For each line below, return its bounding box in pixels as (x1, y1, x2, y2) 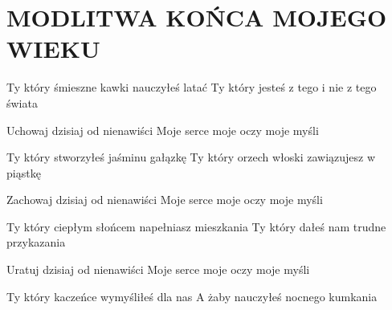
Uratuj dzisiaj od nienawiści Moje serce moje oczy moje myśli (6, 261, 310, 278)
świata (6, 94, 38, 111)
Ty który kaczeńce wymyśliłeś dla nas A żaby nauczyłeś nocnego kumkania (6, 288, 378, 304)
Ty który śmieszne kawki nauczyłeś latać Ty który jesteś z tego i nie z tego (6, 79, 377, 96)
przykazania (6, 234, 66, 251)
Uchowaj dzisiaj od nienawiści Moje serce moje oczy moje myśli (6, 121, 319, 138)
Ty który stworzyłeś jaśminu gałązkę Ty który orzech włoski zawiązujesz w (6, 149, 376, 165)
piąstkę (6, 164, 41, 181)
